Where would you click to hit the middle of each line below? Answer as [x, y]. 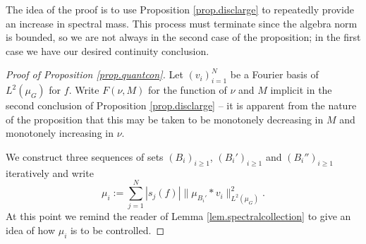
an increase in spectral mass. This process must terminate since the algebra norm [182, 23]
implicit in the [301, 90]
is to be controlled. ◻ [117, 230]
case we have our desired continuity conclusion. [108, 50]
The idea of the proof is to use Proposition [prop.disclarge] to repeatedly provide [180, 9]
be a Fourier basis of [274, 74]
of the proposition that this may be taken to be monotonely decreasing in [165, 119]
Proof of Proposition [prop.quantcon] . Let [94, 74]
